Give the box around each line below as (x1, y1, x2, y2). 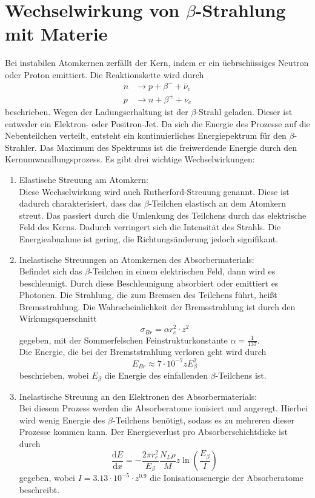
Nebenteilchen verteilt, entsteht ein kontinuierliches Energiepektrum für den (5, 129, 287, 142)
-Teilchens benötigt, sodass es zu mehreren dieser (112, 413, 294, 426)
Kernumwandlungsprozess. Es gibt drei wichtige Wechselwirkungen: (5, 153, 255, 165)
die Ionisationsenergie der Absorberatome (150, 471, 303, 484)
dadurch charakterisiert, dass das (19, 197, 142, 210)
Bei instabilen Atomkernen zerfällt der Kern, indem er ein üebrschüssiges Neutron (5, 56, 309, 69)
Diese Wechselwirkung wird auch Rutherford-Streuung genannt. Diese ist (19, 185, 290, 198)
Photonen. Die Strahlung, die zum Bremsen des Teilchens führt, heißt (19, 288, 277, 301)
